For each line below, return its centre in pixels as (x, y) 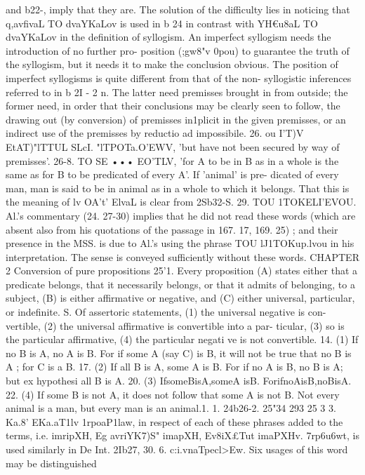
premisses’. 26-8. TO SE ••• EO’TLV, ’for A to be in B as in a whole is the (172, 160)
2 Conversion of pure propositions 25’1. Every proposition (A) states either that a (182, 270)
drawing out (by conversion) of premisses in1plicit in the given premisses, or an (176, 119)
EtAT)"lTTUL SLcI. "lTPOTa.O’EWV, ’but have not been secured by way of (173, 146)
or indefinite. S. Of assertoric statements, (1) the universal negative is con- (166, 312)
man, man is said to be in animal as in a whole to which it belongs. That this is (178, 188)
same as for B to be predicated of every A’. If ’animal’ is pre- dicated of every (172, 174)
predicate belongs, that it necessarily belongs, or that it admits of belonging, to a (180, 284)
